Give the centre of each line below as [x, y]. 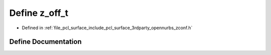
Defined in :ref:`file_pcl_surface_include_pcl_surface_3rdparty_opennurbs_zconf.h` [107, 28]
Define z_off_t [39, 13]
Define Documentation [45, 42]
